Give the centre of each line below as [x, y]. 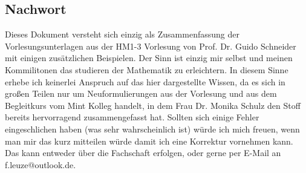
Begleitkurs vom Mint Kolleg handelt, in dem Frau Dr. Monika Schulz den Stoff [153, 105]
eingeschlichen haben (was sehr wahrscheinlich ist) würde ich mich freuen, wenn [152, 129]
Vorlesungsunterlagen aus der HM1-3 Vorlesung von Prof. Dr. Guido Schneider [151, 46]
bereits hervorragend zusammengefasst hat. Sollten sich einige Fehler [132, 117]
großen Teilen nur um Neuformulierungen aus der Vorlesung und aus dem [141, 93]
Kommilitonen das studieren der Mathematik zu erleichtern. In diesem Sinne [147, 69]
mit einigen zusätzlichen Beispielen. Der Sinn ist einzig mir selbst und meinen [149, 58]
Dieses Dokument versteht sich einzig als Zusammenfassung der [122, 34]
